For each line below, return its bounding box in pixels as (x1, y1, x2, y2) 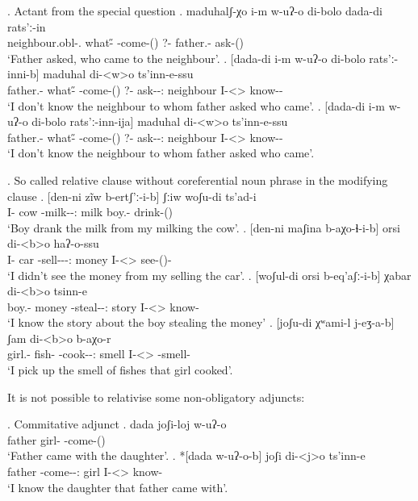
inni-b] (7, 65, 40, 82)
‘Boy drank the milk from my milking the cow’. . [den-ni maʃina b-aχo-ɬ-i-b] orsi (7, 219, 400, 236)
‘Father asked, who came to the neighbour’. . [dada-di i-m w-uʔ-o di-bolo (7, 49, 366, 66)
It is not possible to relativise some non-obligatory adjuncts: (7, 388, 305, 405)
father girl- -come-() (7, 431, 106, 448)
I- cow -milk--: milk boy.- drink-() (7, 203, 173, 220)
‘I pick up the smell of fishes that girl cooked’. (7, 361, 233, 378)
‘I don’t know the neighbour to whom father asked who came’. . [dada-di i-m (7, 97, 385, 114)
